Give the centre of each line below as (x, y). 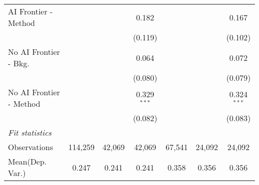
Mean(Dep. (27, 161)
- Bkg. (19, 63)
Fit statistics (30, 132)
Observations (31, 147)
